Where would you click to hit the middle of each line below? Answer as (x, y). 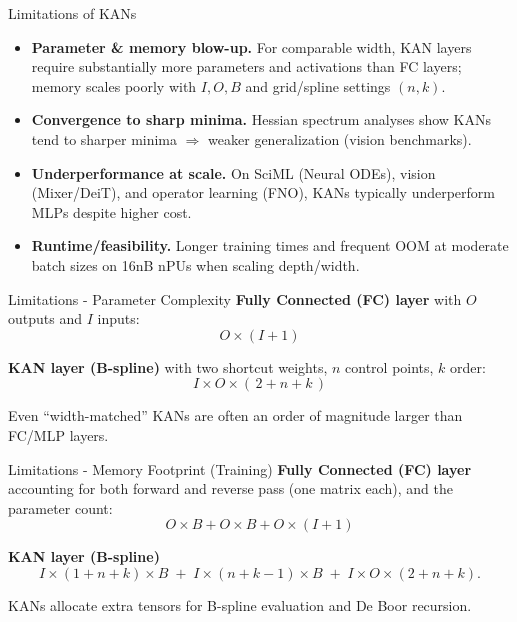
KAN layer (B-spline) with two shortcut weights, (168, 366)
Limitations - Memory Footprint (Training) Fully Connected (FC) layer (240, 468)
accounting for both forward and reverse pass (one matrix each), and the (230, 488)
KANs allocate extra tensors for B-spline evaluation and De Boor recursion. (240, 604)
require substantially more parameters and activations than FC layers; (246, 66)
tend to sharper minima (104, 138)
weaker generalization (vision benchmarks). (340, 138)
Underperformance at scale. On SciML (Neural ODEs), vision (233, 172)
